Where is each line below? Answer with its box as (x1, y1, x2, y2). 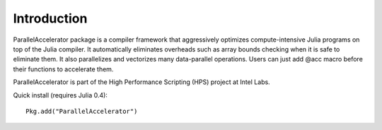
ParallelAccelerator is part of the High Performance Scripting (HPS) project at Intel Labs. (13, 78, 270, 86)
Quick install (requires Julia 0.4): (13, 90, 108, 99)
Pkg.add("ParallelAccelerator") (25, 107, 138, 115)
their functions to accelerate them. (13, 64, 114, 73)
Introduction (13, 11, 88, 26)
